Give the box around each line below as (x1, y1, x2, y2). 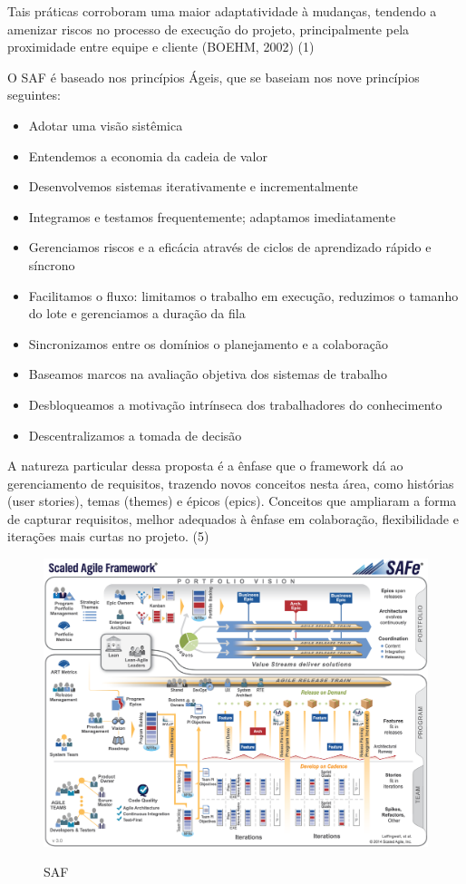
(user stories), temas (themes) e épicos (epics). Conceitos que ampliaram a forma (7, 491, 457, 510)
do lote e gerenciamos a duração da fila (28, 304, 246, 323)
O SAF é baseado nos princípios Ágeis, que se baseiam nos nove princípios (7, 67, 420, 86)
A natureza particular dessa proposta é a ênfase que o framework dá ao (7, 456, 403, 475)
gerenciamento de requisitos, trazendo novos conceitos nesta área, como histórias (7, 473, 454, 492)
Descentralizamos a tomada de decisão (28, 425, 242, 444)
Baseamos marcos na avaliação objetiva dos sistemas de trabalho (28, 364, 387, 384)
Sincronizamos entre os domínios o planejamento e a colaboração (28, 334, 389, 353)
